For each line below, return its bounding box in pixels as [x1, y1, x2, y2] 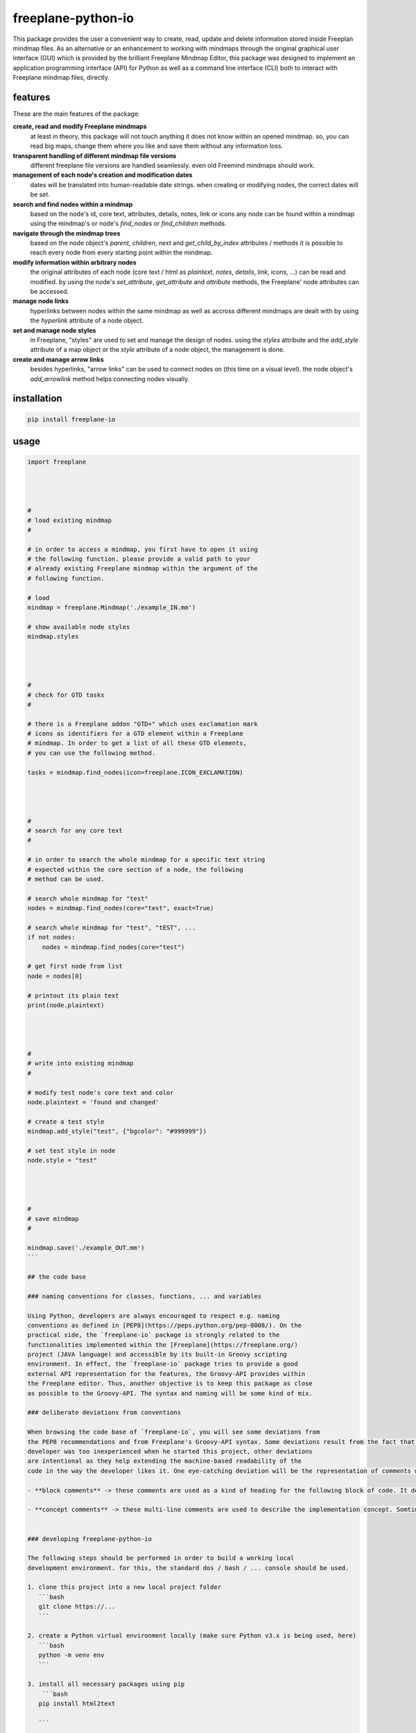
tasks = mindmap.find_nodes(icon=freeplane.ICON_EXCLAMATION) [27, 768, 243, 776]
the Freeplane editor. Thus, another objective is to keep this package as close [27, 1379, 313, 1388]
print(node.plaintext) [27, 1002, 105, 1009]
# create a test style [27, 1117, 105, 1126]
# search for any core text [27, 827, 123, 835]
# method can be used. [27, 875, 105, 883]
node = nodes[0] [27, 972, 83, 980]
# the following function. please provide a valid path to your [27, 555, 251, 563]
